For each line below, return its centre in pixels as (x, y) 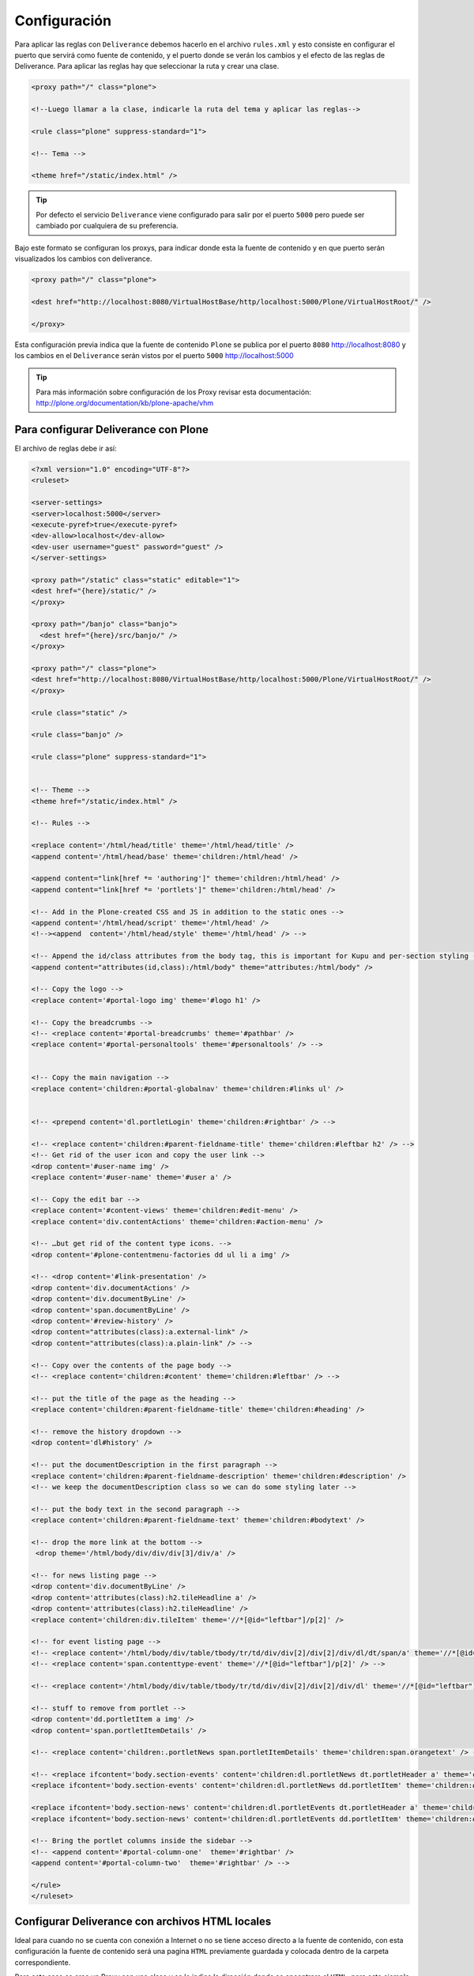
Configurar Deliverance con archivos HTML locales (143, 1921)
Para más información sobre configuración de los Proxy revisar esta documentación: (173, 392)
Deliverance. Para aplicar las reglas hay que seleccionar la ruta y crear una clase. (147, 66)
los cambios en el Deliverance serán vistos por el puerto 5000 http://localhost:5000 (154, 355)
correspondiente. (43, 1962)
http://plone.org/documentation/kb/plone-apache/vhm (125, 403)
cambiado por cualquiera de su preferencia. (107, 226)
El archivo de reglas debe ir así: (66, 448)
